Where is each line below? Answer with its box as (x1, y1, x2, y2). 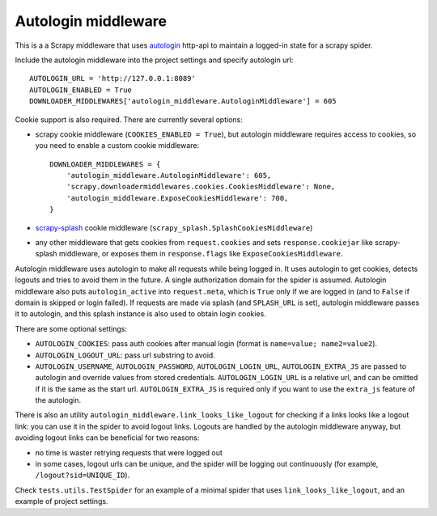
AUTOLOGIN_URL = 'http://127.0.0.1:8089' (29, 74, 196, 83)
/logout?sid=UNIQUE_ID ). (35, 470, 130, 480)
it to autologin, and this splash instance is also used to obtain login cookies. (15, 309, 266, 319)
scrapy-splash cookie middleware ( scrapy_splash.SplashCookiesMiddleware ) (35, 222, 313, 232)
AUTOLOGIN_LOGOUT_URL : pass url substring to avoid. (35, 350, 216, 360)
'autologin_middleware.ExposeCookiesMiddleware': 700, (66, 193, 289, 202)
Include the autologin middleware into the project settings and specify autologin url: (15, 55, 294, 65)
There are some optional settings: (15, 324, 127, 333)
